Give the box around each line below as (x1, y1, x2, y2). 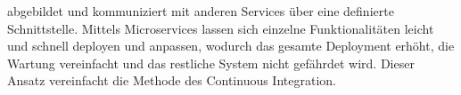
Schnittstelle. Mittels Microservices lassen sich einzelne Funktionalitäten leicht (7, 19, 434, 37)
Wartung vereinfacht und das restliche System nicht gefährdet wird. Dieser (7, 53, 415, 72)
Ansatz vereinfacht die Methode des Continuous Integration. (7, 71, 336, 90)
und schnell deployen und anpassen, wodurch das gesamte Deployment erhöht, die (7, 36, 455, 55)
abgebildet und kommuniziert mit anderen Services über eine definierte (7, 2, 394, 20)
